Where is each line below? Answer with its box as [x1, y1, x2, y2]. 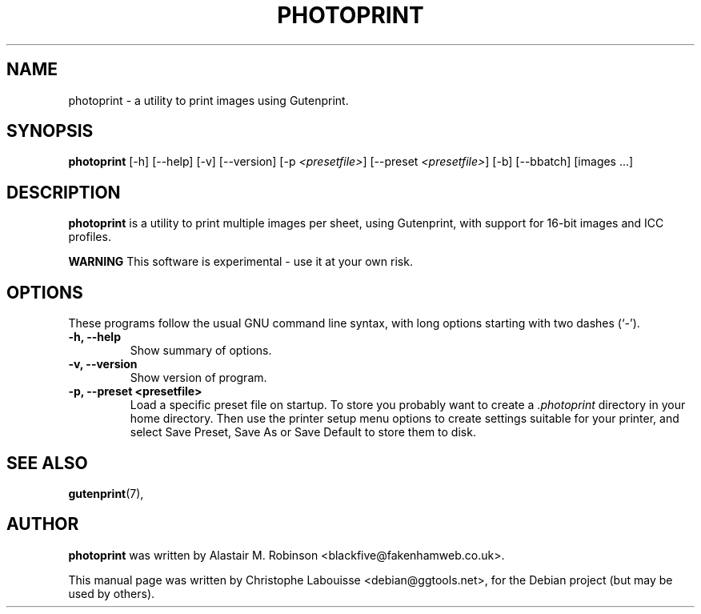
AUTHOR [6, 514, 79, 535]
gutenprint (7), [68, 486, 144, 500]
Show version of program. [130, 371, 267, 385]
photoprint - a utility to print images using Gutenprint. [68, 93, 349, 107]
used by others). [68, 586, 155, 600]
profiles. [68, 230, 111, 244]
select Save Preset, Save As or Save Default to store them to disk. [130, 425, 476, 439]
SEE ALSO [6, 452, 88, 473]
